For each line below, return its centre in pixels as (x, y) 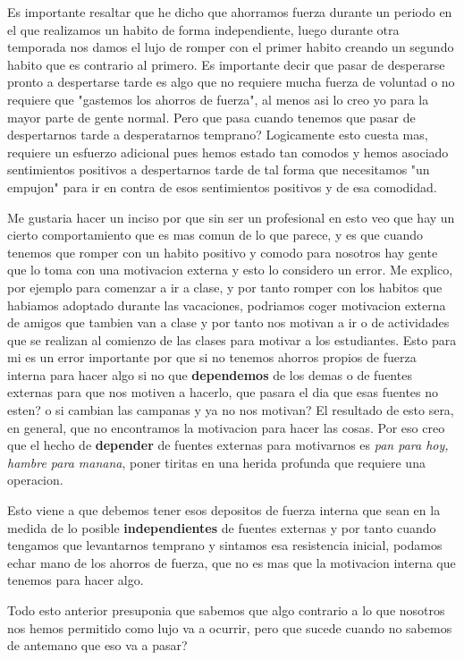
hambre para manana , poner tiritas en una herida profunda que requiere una (216, 462)
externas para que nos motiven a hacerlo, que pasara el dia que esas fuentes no (223, 392)
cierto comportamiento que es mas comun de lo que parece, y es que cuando (215, 235)
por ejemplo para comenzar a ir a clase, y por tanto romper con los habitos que (225, 287)
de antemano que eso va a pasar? (97, 645)
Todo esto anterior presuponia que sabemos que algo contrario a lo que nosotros (226, 610)
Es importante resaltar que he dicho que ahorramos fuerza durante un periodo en (230, 12)
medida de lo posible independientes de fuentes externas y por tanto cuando (222, 527)
